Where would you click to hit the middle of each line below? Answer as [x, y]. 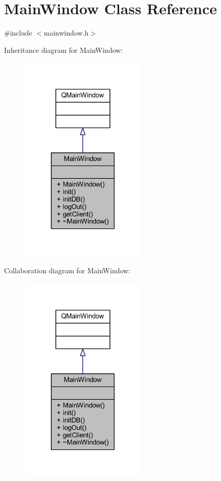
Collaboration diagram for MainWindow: [67, 270]
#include [18, 33]
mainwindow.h [66, 33]
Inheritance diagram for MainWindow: [64, 50]
